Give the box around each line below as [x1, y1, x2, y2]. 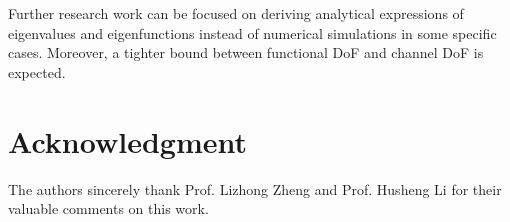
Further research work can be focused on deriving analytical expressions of [8, 3, 464, 23]
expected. [8, 61, 66, 82]
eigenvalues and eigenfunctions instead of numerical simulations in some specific [8, 22, 497, 43]
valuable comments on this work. [8, 198, 209, 219]
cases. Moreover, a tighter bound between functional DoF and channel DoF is [8, 42, 484, 63]
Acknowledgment [8, 120, 247, 161]
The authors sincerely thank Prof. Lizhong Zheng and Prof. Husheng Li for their [8, 178, 502, 199]
